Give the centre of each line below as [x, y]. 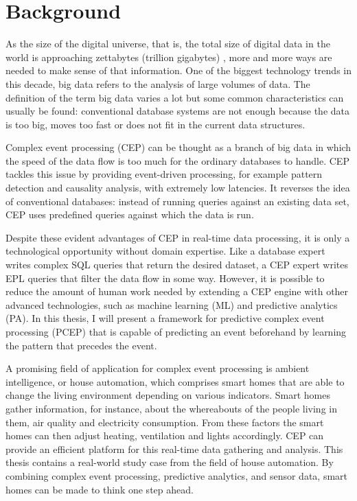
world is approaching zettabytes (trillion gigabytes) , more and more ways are [169, 57]
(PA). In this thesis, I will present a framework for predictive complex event [165, 318]
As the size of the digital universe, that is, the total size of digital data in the [168, 44]
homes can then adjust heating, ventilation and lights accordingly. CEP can [165, 435]
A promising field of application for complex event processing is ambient [158, 368]
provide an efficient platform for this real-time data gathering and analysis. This [174, 448]
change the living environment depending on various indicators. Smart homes [168, 395]
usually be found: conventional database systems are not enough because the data [178, 111]
